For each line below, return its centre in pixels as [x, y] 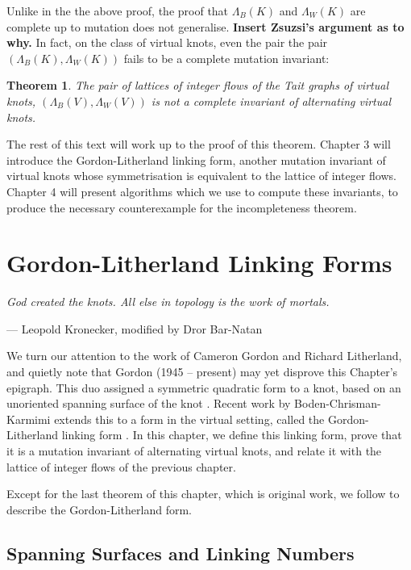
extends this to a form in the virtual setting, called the [189, 419]
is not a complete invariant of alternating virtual [271, 101]
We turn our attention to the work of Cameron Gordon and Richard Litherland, [204, 356]
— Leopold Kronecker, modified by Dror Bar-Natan [135, 328]
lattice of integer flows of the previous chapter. [121, 466]
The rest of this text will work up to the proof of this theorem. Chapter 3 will [199, 144]
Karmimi [29, 419]
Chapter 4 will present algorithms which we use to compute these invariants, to [202, 191]
